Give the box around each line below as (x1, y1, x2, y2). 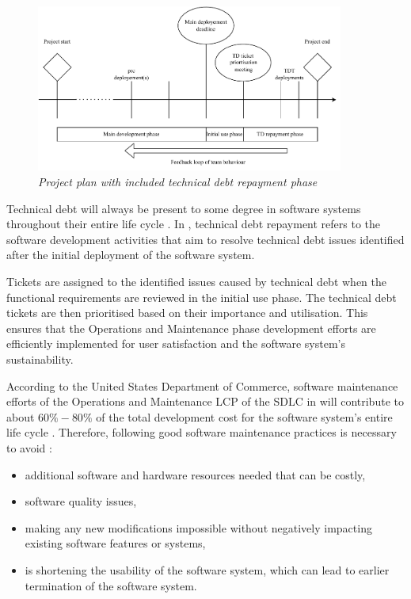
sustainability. (6, 350, 74, 367)
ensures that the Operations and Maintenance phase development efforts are (6, 319, 376, 336)
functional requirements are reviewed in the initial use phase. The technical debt (6, 288, 397, 305)
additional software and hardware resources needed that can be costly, (25, 466, 366, 483)
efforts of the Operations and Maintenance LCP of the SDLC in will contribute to (6, 393, 404, 410)
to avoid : (6, 439, 52, 456)
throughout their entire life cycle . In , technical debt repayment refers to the (6, 216, 381, 232)
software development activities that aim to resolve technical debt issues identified (6, 231, 405, 247)
